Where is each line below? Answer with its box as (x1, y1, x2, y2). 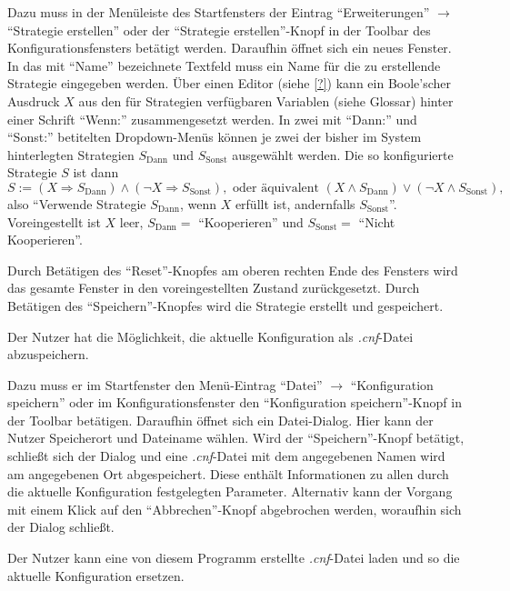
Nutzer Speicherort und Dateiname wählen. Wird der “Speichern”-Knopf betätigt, (7, 428, 465, 447)
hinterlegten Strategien (7, 145, 135, 164)
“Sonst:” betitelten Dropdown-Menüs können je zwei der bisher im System (7, 127, 422, 146)
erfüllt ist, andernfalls (235, 194, 355, 213)
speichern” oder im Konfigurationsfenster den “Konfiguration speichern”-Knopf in (7, 393, 462, 412)
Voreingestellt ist (7, 212, 101, 231)
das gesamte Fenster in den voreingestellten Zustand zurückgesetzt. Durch (7, 278, 420, 297)
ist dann (73, 163, 119, 182)
